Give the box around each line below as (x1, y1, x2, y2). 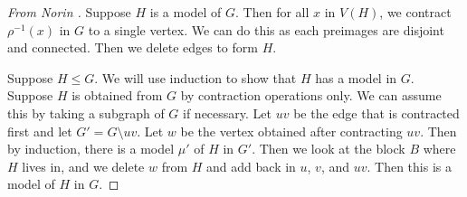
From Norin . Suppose (7, 3, 131, 21)
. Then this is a (367, 156, 452, 175)
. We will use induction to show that (94, 68, 297, 87)
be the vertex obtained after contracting (180, 121, 403, 140)
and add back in (206, 156, 296, 175)
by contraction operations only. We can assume (180, 86, 442, 105)
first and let (7, 121, 72, 140)
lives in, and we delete (22, 156, 145, 175)
